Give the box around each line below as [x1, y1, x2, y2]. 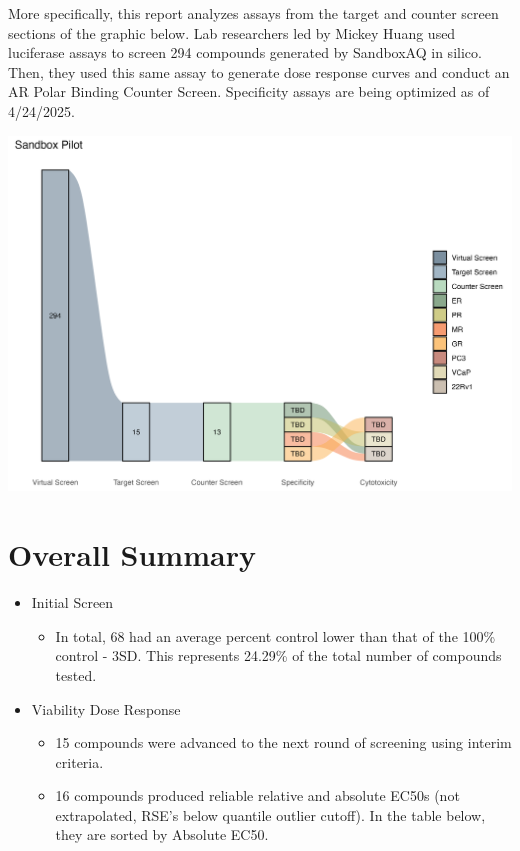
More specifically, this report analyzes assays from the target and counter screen [8, 3, 499, 23]
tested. [55, 664, 97, 685]
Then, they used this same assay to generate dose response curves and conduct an [8, 61, 510, 82]
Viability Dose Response [31, 698, 181, 719]
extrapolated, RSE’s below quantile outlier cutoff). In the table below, [55, 804, 486, 825]
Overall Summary [8, 534, 256, 575]
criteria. [55, 751, 104, 772]
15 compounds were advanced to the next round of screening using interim [55, 732, 512, 753]
